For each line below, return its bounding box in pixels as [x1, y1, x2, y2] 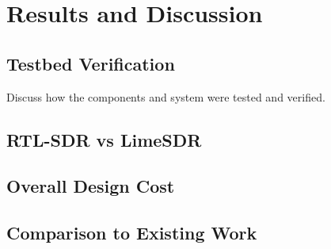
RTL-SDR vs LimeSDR [6, 127, 202, 151]
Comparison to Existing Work [6, 220, 257, 245]
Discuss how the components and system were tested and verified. [6, 88, 325, 105]
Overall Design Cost [6, 174, 175, 198]
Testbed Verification [6, 51, 175, 75]
